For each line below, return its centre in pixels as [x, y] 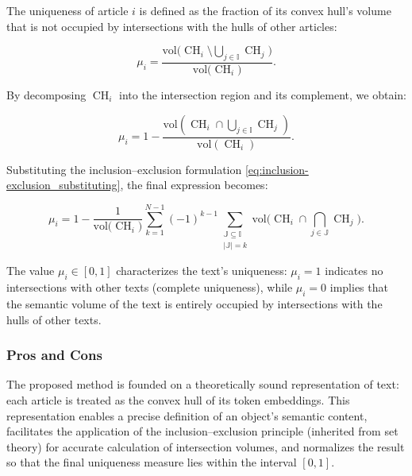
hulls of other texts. [54, 319]
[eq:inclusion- [277, 169]
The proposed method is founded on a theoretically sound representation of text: [203, 384]
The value [31, 271]
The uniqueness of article [67, 10]
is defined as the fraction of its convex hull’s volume [265, 10]
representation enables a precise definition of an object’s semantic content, [187, 415]
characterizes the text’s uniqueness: [202, 271]
